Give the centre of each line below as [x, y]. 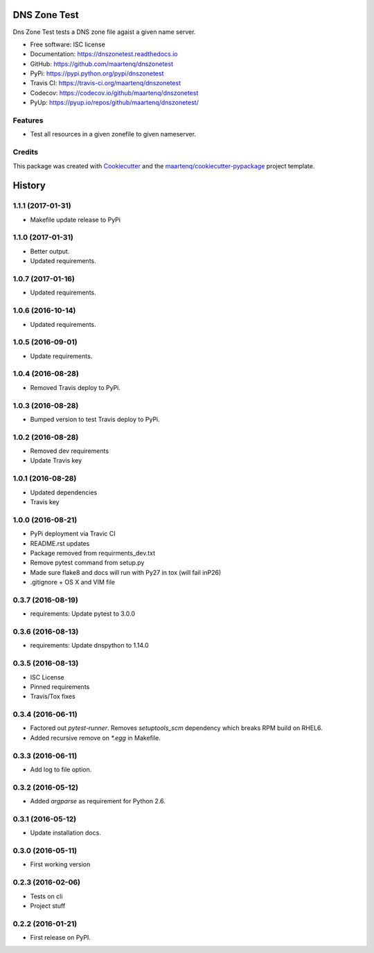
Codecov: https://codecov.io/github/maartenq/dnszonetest [114, 93]
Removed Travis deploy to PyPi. [75, 387]
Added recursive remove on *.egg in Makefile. [95, 738]
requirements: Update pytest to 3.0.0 [82, 614]
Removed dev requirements [70, 451]
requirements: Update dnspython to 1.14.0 [89, 645]
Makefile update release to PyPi [75, 220]
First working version [60, 864]
